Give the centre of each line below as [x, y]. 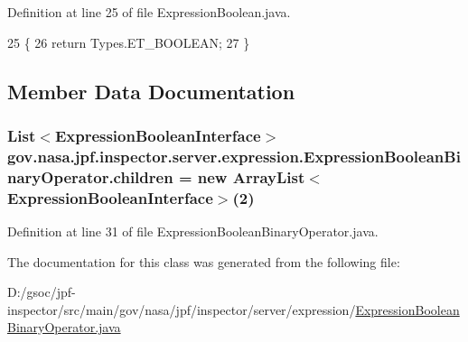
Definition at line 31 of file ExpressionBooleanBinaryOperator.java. [193, 231]
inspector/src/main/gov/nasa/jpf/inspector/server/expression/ [182, 309]
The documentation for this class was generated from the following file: [204, 261]
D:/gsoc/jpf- [42, 292]
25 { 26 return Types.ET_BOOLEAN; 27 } [129, 42]
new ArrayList [251, 176]
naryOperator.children [90, 176]
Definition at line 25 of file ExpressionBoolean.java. [149, 12]
